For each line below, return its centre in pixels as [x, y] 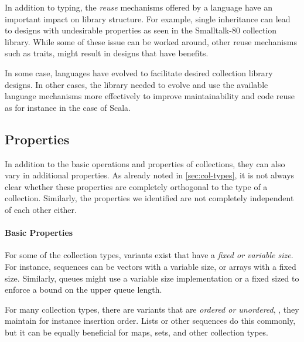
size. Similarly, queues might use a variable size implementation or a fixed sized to [152, 278]
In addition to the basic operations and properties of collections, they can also [145, 163]
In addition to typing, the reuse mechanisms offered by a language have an [139, 7]
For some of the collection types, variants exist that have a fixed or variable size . [149, 255]
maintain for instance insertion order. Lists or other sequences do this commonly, [150, 321]
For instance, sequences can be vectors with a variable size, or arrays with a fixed [151, 266]
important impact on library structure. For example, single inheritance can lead [148, 18]
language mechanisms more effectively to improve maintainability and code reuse [150, 96]
